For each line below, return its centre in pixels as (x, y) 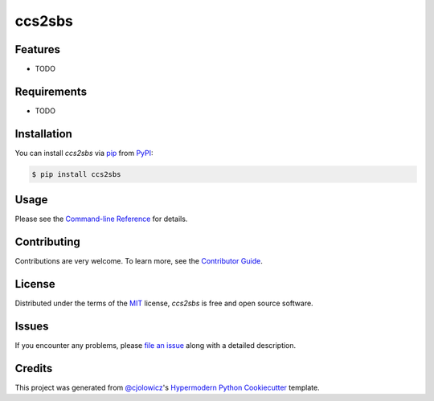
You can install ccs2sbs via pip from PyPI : (84, 153)
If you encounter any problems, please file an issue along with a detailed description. (156, 346)
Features (37, 49)
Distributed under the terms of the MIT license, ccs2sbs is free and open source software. (164, 303)
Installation (43, 134)
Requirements (51, 91)
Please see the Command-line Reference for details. (101, 219)
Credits (34, 368)
